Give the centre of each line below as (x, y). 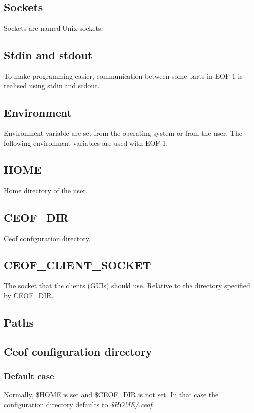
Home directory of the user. (46, 190)
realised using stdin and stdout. (52, 85)
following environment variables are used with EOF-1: (86, 142)
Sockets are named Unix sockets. (54, 28)
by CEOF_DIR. (29, 295)
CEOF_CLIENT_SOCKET (78, 265)
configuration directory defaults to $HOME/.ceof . (79, 404)
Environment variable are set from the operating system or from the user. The (123, 133)
